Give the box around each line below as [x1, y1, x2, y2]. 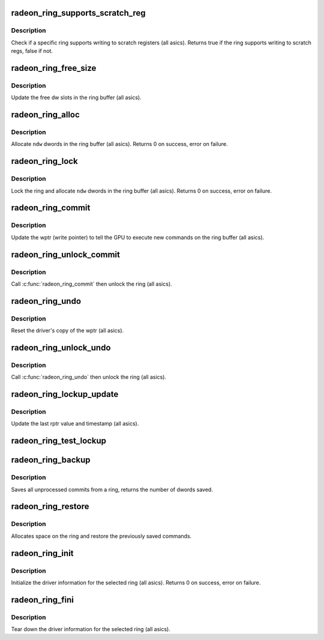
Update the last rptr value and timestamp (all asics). [11, 420, 139, 427]
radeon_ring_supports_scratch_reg [11, 8, 146, 18]
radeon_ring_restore [11, 501, 89, 512]
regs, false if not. [11, 47, 53, 55]
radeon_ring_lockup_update [11, 389, 119, 399]
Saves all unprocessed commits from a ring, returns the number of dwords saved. [11, 486, 213, 493]
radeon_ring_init [11, 548, 74, 558]
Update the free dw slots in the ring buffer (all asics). [11, 94, 142, 101]
